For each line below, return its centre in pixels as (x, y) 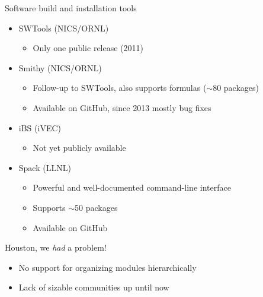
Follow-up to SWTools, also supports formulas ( (120, 88)
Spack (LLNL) (45, 167)
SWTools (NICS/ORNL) (64, 28)
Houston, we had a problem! (56, 247)
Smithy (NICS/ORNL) (60, 67)
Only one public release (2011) (88, 48)
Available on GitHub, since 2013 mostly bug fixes (122, 107)
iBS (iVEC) (40, 127)
